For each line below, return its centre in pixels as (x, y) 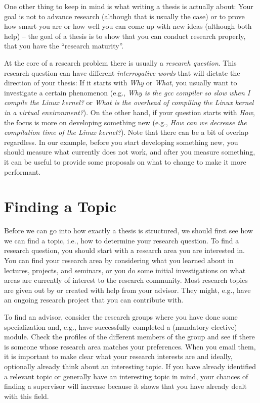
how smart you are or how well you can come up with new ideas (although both (128, 26)
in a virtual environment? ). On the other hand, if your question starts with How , (129, 112)
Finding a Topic (60, 206)
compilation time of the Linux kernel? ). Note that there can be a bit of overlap (126, 132)
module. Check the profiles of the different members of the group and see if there (129, 337)
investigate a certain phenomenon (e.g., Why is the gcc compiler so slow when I (127, 92)
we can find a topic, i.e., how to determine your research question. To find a (122, 240)
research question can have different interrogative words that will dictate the (122, 72)
